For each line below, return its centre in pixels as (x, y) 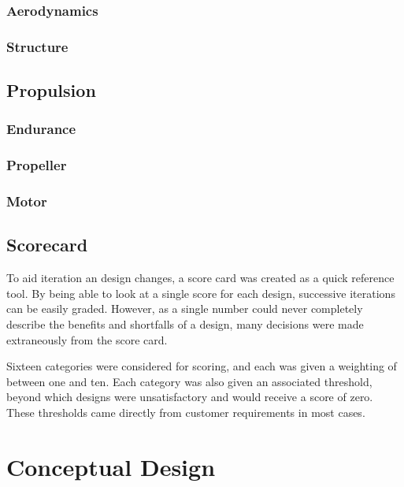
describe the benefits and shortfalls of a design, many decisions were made (185, 323)
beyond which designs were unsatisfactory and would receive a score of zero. (190, 397)
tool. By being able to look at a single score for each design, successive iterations (201, 293)
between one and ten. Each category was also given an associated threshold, (189, 381)
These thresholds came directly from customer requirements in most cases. (186, 412)
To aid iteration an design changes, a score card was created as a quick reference (200, 278)
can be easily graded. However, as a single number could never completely (185, 309)
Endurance (41, 129)
